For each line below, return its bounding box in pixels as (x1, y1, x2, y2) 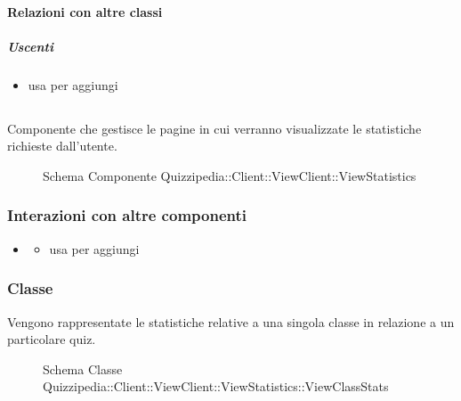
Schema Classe (43, 359, 123, 378)
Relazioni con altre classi (7, 2, 163, 20)
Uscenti (7, 37, 53, 55)
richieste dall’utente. (7, 136, 117, 155)
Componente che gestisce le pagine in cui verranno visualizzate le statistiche (7, 119, 422, 137)
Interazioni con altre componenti (7, 204, 247, 226)
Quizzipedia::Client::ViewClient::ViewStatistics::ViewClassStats (43, 377, 389, 396)
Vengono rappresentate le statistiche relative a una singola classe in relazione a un (7, 312, 455, 331)
